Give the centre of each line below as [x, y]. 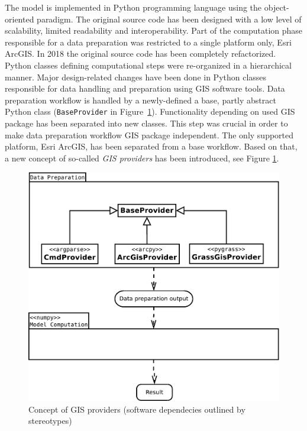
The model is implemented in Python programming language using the [133, 7]
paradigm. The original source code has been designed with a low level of [169, 19]
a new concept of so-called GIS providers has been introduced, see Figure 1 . [142, 158]
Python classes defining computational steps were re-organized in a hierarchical [148, 65]
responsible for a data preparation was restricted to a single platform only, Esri [148, 42]
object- [277, 7]
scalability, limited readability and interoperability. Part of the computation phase [154, 30]
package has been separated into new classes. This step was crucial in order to [146, 123]
